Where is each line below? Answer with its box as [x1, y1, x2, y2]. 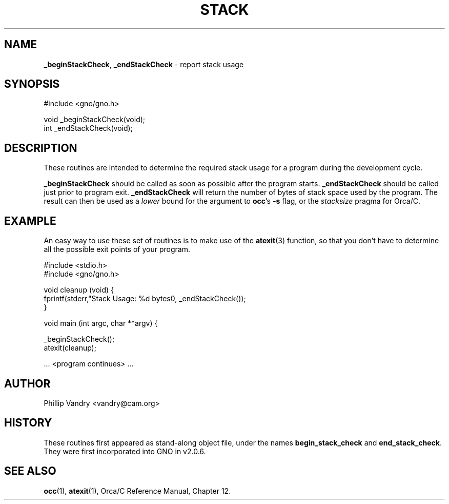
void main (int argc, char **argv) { [44, 319, 158, 328]
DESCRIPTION [4, 141, 77, 154]
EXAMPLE [4, 214, 56, 227]
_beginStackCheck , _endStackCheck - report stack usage [44, 60, 244, 69]
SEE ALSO [4, 464, 56, 478]
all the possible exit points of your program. [44, 245, 190, 254]
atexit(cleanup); [44, 343, 96, 353]
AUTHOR [4, 377, 51, 390]
